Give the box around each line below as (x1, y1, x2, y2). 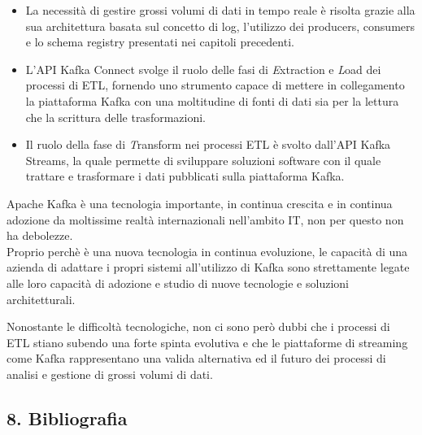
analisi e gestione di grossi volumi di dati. (7, 365, 213, 382)
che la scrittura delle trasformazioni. (25, 108, 206, 125)
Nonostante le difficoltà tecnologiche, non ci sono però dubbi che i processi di (7, 318, 390, 335)
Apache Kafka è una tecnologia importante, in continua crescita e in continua (7, 194, 393, 211)
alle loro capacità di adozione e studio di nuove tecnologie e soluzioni (7, 274, 349, 291)
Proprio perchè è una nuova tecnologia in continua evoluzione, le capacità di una (7, 242, 408, 259)
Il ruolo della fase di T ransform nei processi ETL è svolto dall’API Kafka (25, 136, 391, 153)
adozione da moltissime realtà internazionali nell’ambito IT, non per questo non (7, 211, 404, 228)
